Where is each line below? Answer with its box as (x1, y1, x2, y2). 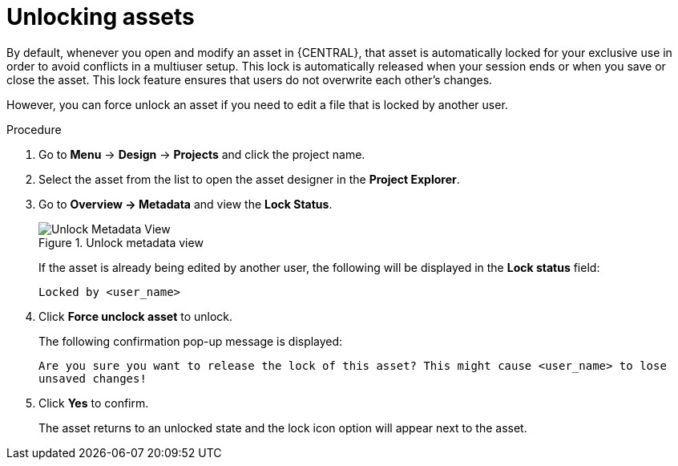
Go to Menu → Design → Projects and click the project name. (38, 147, 365, 161)
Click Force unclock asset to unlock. (38, 309, 233, 323)
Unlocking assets (6, 3, 195, 30)
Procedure (6, 122, 62, 136)
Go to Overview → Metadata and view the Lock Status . (38, 197, 333, 211)
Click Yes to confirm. (38, 395, 149, 410)
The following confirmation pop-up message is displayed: (38, 334, 343, 348)
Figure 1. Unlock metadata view (38, 235, 204, 249)
